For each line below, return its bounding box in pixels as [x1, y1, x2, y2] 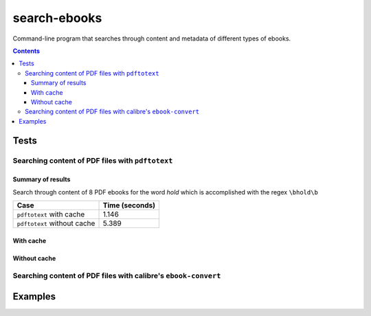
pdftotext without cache [16, 218, 95, 228]
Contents [12, 47, 41, 55]
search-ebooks [12, 10, 102, 25]
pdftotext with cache [16, 210, 85, 219]
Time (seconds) [102, 201, 156, 210]
